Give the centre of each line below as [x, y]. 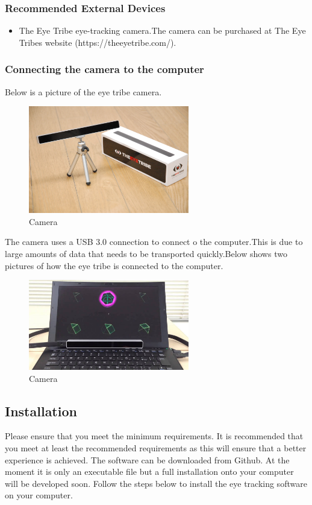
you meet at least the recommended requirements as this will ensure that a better [156, 447]
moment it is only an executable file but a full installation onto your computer [149, 472]
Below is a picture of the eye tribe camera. [83, 91]
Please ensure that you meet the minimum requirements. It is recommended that [154, 436]
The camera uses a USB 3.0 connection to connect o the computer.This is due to [154, 242]
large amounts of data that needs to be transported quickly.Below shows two [146, 253]
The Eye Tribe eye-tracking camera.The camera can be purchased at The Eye [162, 30]
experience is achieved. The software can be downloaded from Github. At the [147, 459]
